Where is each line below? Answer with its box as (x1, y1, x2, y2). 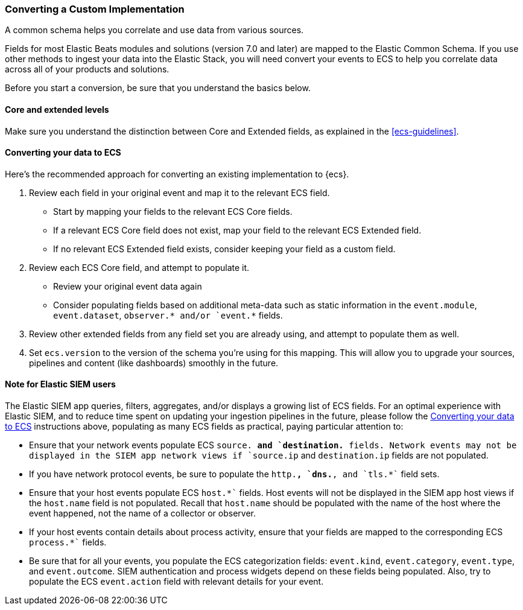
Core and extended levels (5, 104, 109, 115)
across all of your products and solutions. (5, 64, 170, 75)
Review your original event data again (53, 281, 202, 291)
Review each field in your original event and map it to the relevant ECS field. (29, 187, 330, 198)
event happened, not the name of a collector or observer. (29, 508, 256, 519)
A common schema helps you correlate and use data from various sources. (5, 25, 304, 36)
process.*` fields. (29, 537, 107, 548)
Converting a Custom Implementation (5, 3, 185, 15)
